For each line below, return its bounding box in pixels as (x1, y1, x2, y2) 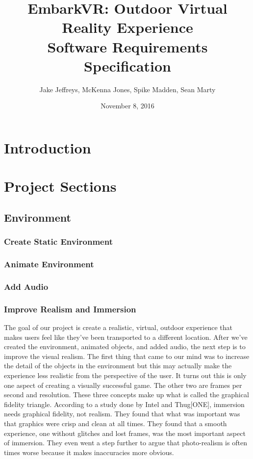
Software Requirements (47, 36, 208, 56)
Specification (84, 55, 171, 76)
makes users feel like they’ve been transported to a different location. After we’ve (4, 331, 248, 342)
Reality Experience (62, 17, 193, 37)
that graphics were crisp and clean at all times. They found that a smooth (4, 418, 227, 428)
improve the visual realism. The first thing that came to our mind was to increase (4, 351, 250, 361)
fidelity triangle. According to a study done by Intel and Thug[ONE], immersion (4, 399, 245, 409)
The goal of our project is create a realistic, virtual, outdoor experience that (4, 322, 232, 332)
